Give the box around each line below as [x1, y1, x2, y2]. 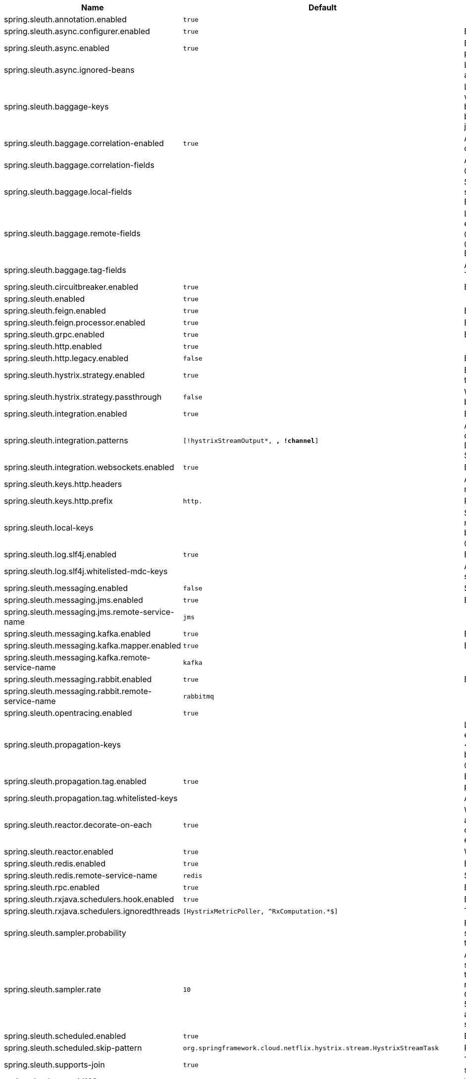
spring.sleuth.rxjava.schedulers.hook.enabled [4, 894, 174, 904]
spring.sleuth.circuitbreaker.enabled [4, 282, 139, 292]
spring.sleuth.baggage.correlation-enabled [4, 138, 164, 148]
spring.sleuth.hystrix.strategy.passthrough [4, 392, 162, 402]
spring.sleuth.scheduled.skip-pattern [4, 1043, 142, 1053]
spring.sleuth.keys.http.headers [4, 479, 122, 489]
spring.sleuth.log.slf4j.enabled [4, 549, 117, 559]
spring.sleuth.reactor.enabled [4, 847, 113, 857]
